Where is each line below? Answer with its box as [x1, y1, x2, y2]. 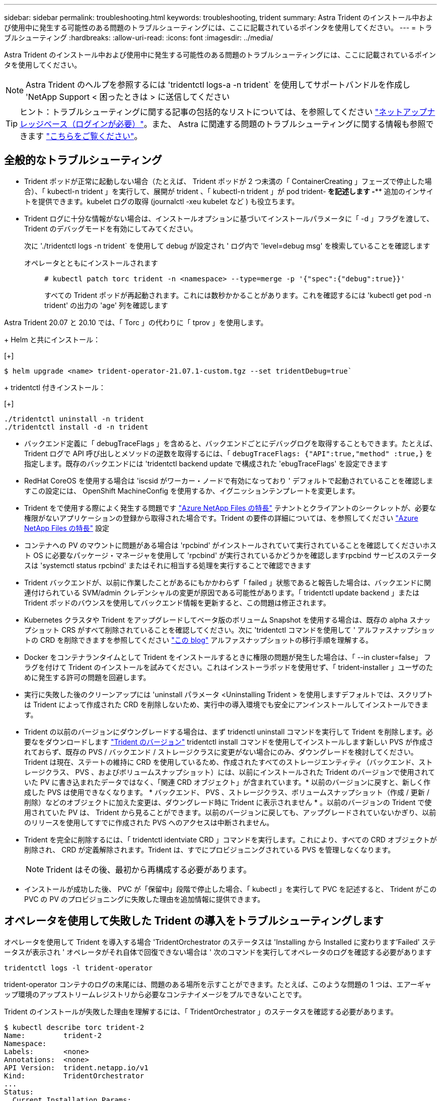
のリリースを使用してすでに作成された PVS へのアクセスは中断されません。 [24, 818, 274, 827]
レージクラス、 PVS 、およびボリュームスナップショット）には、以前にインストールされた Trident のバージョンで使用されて [24, 767, 435, 776]
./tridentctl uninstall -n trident [4, 414, 144, 423]
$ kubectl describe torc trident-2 [4, 1023, 144, 1031]
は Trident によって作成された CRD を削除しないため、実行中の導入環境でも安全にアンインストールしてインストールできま [24, 700, 429, 709]
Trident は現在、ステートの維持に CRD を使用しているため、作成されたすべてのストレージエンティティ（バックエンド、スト [24, 757, 433, 766]
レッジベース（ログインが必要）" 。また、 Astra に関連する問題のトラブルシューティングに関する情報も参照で [20, 119, 434, 129]
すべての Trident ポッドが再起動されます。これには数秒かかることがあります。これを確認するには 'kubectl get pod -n [44, 290, 431, 299]
